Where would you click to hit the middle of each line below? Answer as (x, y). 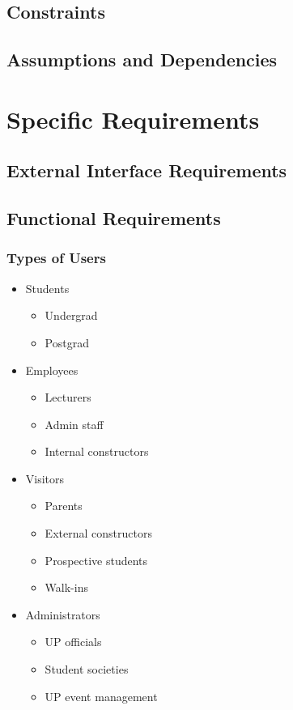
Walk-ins (66, 587)
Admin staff (74, 424)
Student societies (87, 669)
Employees (52, 370)
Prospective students (96, 560)
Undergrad (71, 315)
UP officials (73, 642)
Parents (64, 506)
